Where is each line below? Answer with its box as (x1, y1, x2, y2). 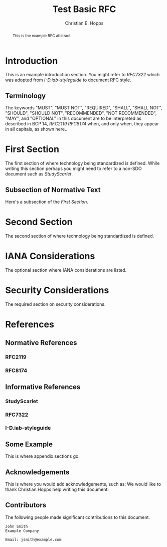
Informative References (5, 383, 81, 391)
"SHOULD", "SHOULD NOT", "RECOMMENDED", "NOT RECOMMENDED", (5, 110, 157, 116)
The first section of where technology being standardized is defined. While (5, 160, 160, 166)
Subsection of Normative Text (5, 186, 101, 194)
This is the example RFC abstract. (12, 33, 72, 38)
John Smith (5, 524, 28, 529)
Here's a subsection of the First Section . (5, 199, 89, 205)
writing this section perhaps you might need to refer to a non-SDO (5, 165, 142, 171)
